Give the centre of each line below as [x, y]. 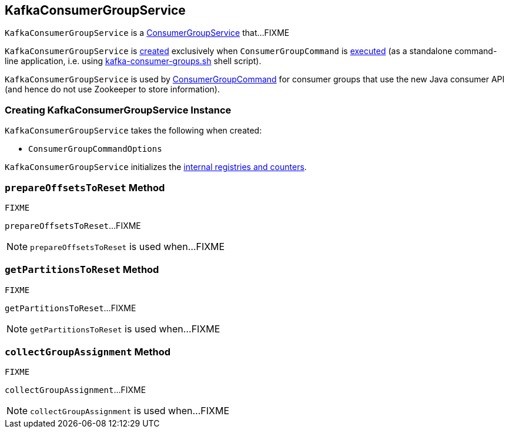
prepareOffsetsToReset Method [85, 187]
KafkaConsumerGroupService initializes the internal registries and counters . [156, 167]
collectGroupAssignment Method [88, 352]
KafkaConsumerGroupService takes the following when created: [133, 131]
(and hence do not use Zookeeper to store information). [113, 89]
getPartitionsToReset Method [82, 270]
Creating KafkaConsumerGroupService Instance [118, 110]
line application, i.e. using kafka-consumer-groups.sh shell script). [133, 61]
